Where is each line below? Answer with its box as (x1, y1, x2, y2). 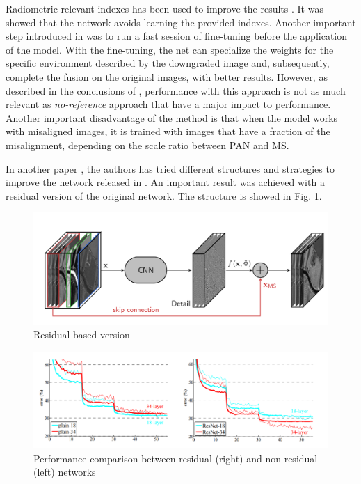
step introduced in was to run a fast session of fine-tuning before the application (6, 29, 348, 43)
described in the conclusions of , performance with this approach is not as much (6, 83, 346, 97)
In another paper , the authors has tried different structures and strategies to (6, 161, 335, 175)
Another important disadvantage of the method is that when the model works (6, 110, 338, 125)
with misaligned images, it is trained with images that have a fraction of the (6, 124, 330, 139)
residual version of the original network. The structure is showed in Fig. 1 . (6, 188, 322, 203)
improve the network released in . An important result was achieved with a (6, 175, 325, 189)
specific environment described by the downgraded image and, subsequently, (6, 56, 330, 70)
